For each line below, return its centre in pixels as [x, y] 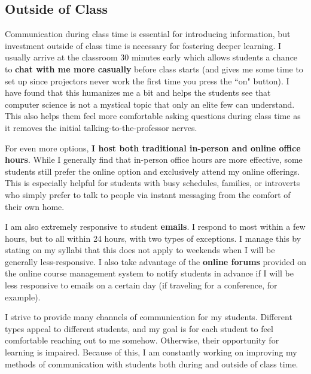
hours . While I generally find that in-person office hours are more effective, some [154, 159]
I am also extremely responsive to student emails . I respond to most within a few [155, 226]
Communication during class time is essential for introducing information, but [148, 34]
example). [23, 297]
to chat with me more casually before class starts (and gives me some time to [154, 69]
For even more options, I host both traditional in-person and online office [153, 148]
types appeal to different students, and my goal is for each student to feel [139, 328]
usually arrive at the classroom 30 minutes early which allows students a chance [151, 57]
